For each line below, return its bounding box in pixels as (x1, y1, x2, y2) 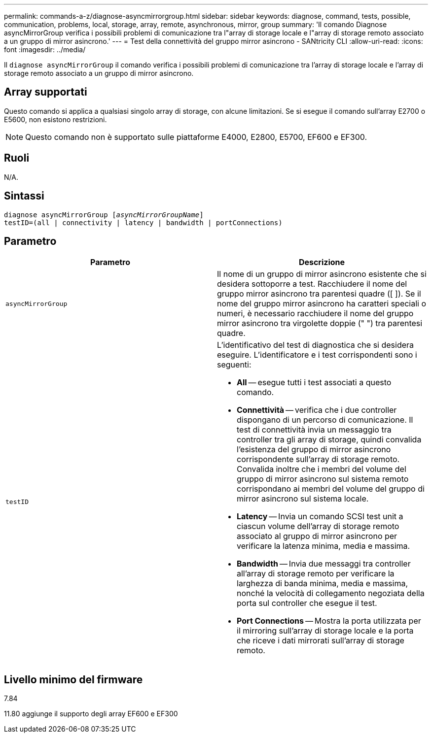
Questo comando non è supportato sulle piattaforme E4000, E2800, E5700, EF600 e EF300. (25, 132, 367, 142)
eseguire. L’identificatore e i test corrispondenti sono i (217, 350, 417, 360)
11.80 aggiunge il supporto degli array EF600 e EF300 (4, 709, 178, 718)
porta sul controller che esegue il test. (237, 598, 377, 608)
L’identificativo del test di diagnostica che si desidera (217, 340, 414, 350)
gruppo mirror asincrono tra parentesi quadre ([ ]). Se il (217, 289, 421, 299)
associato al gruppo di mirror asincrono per (237, 531, 397, 541)
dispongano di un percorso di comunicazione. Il (237, 415, 413, 425)
